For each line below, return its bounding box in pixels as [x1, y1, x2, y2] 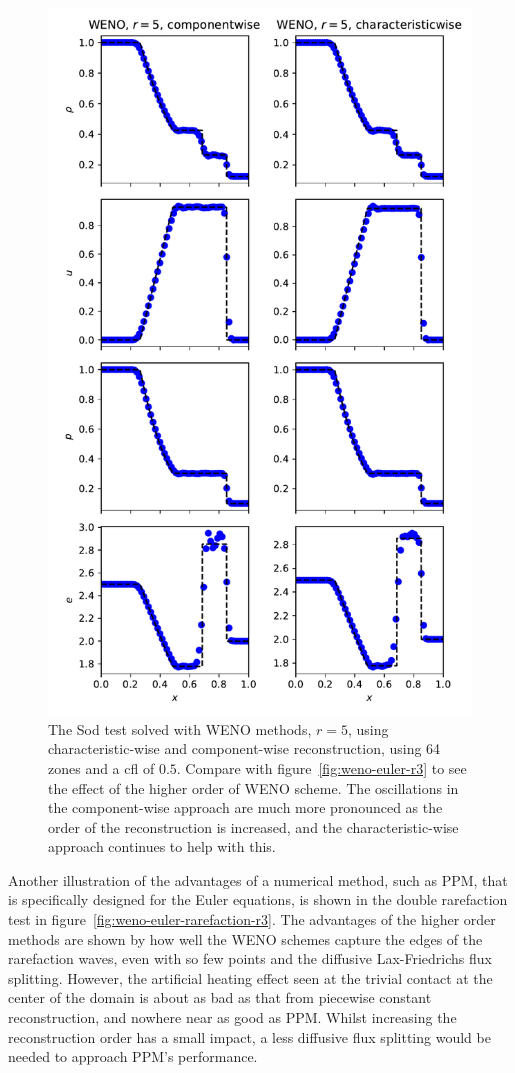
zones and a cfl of [48, 757, 155, 778]
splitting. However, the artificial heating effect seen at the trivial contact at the [8, 967, 493, 988]
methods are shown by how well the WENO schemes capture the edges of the [8, 928, 483, 949]
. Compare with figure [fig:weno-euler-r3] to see [176, 757, 467, 778]
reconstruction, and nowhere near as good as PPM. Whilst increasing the [8, 1007, 457, 1028]
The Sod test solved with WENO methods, [48, 718, 312, 739]
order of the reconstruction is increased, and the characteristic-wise [48, 816, 459, 837]
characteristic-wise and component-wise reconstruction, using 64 [48, 738, 441, 759]
